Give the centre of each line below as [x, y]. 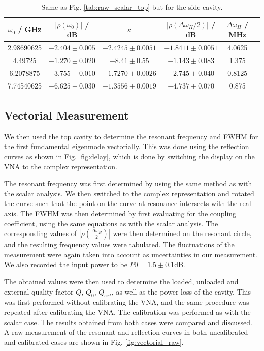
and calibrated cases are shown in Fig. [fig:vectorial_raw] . [94, 342]
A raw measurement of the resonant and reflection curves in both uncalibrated [126, 332]
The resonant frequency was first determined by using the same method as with [128, 183]
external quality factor [39, 291]
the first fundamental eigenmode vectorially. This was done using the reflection [127, 146]
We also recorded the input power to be [66, 264]
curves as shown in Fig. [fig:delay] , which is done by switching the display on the [129, 156]
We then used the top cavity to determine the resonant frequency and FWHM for [131, 136]
